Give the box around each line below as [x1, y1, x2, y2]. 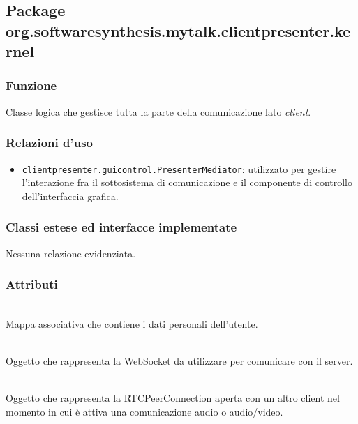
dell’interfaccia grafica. [22, 188, 119, 203]
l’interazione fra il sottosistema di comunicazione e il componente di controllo [22, 175, 353, 190]
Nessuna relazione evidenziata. [6, 245, 136, 260]
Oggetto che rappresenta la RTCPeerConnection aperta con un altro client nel [6, 391, 340, 405]
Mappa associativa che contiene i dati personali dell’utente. [6, 317, 258, 331]
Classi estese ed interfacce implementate [6, 218, 237, 236]
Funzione [6, 77, 57, 94]
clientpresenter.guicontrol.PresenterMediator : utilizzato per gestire [22, 161, 336, 176]
